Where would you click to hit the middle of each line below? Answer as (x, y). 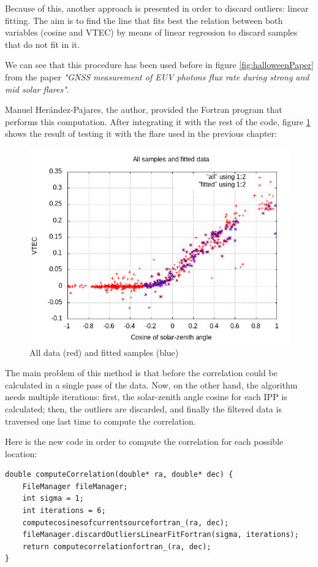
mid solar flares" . (37, 89)
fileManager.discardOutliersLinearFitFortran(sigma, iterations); (161, 535)
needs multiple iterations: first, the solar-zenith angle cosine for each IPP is (146, 397)
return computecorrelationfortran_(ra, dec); (117, 546)
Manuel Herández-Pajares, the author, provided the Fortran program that (144, 110)
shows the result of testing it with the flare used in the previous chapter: (141, 133)
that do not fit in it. (43, 44)
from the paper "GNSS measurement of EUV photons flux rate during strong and (157, 76)
